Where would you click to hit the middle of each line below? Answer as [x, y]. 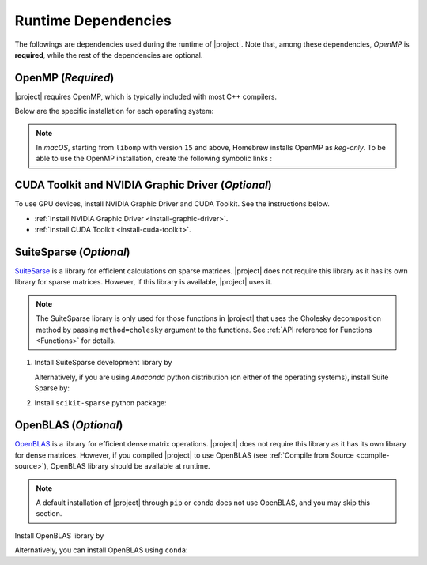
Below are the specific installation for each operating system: [114, 111]
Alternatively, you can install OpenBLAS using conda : [102, 550]
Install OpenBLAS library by [59, 535]
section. [49, 514]
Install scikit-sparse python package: [100, 402]
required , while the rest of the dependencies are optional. [109, 55]
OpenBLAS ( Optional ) [69, 426]
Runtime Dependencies [93, 21]
